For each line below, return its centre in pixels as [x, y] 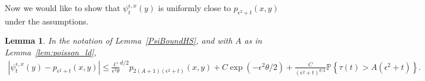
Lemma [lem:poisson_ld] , [51, 52]
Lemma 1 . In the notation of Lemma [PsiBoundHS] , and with [119, 40]
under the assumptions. [47, 21]
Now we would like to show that [63, 8]
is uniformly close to [195, 8]
